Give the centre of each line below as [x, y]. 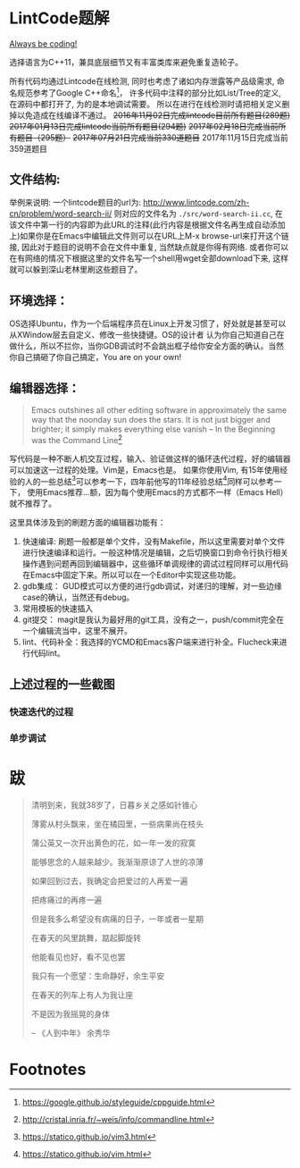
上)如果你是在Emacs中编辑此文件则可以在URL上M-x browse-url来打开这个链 [150, 236]
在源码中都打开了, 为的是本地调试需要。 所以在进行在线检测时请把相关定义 [146, 104]
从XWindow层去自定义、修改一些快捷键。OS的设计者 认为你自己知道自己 [143, 335]
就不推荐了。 [33, 504]
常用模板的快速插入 [58, 609]
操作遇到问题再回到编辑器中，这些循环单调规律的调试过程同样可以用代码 [155, 564]
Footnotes [48, 1069]
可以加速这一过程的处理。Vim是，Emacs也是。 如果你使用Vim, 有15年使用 [145, 469]
